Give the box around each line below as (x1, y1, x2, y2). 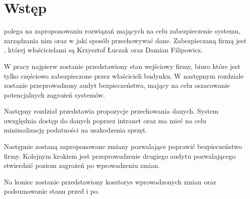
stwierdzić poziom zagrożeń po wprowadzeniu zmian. (4, 160, 160, 170)
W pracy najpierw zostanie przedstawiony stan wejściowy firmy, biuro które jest (4, 61, 241, 71)
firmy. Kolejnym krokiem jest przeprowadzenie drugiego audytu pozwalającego (4, 150, 236, 161)
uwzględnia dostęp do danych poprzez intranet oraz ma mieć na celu (4, 115, 206, 125)
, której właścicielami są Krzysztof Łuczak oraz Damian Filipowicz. (4, 45, 203, 55)
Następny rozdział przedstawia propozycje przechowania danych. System (4, 106, 219, 116)
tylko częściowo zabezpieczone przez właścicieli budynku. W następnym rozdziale (4, 70, 244, 81)
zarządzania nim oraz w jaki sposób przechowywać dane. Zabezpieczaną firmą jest (4, 35, 247, 45)
